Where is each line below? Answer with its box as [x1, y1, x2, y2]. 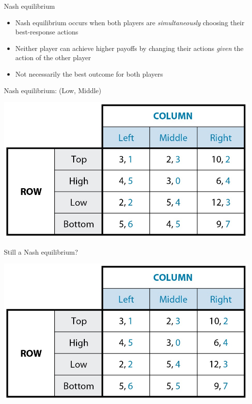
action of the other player [15, 52, 91, 63]
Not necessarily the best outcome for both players [15, 68, 163, 79]
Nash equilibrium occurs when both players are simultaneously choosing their [15, 17, 245, 27]
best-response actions [15, 27, 79, 37]
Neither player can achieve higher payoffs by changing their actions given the [15, 43, 244, 53]
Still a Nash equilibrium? [4, 246, 78, 257]
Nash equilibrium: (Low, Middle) [4, 85, 102, 95]
